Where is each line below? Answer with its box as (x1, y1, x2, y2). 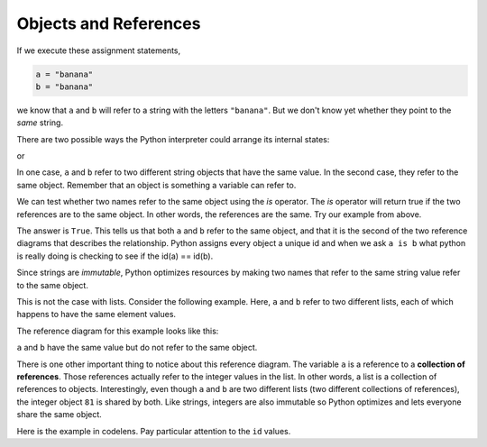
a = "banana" (35, 68, 94, 79)
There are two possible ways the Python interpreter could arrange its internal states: (16, 133, 330, 144)
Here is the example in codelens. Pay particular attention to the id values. (16, 425, 291, 436)
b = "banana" (35, 81, 94, 92)
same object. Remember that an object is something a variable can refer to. (16, 179, 297, 190)
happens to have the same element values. (16, 309, 176, 320)
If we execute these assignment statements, (16, 45, 181, 56)
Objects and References (16, 14, 201, 33)
